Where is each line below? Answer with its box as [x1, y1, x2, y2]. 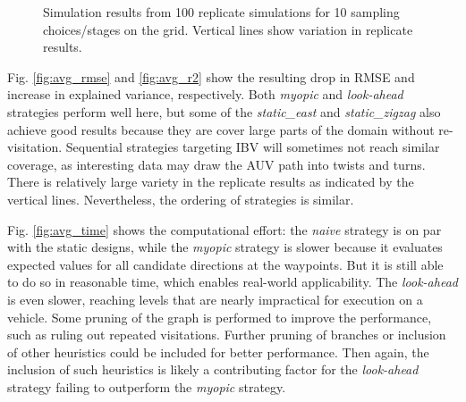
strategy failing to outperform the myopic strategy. [7, 377, 286, 396]
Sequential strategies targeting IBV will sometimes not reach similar [65, 138, 440, 156]
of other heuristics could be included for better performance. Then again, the [7, 342, 429, 361]
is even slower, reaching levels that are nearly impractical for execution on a [7, 289, 423, 308]
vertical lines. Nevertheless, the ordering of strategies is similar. [7, 189, 354, 208]
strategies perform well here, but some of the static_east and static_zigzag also [7, 102, 441, 121]
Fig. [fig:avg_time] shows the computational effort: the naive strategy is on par [7, 220, 442, 239]
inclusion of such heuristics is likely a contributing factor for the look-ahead [7, 360, 419, 379]
